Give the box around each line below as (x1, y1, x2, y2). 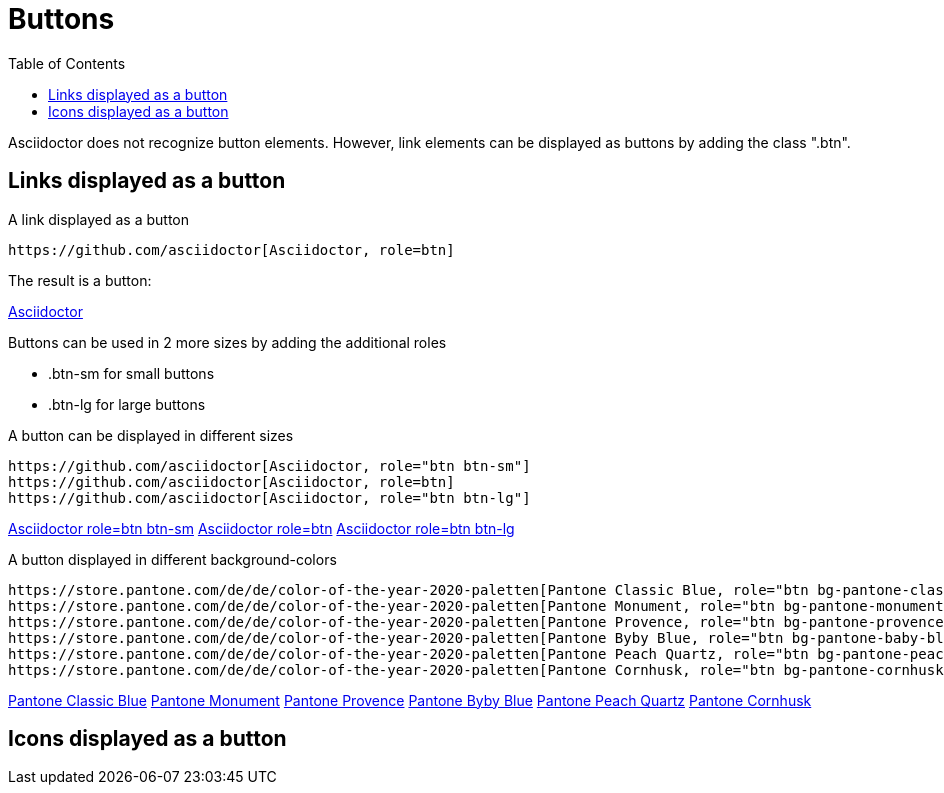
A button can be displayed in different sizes (8, 426, 294, 444)
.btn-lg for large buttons (48, 395, 206, 413)
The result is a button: (8, 271, 152, 289)
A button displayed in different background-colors (8, 550, 337, 568)
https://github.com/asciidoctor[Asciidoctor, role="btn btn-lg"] (8, 489, 531, 506)
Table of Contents (8, 54, 126, 72)
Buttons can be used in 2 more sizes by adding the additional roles (8, 333, 447, 351)
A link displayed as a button (8, 210, 190, 228)
